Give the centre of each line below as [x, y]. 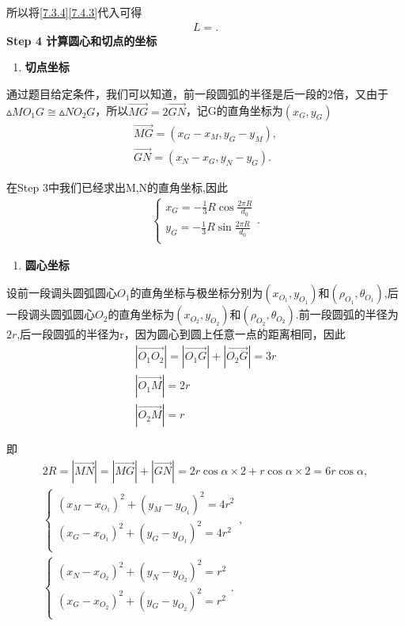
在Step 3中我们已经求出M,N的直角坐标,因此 [117, 187]
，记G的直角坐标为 [234, 111]
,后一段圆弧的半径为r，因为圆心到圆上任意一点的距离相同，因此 [181, 334]
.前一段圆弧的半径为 [347, 314]
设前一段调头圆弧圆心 [62, 293]
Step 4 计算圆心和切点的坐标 [82, 40]
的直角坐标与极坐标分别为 [197, 293]
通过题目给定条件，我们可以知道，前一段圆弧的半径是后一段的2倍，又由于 [197, 93]
